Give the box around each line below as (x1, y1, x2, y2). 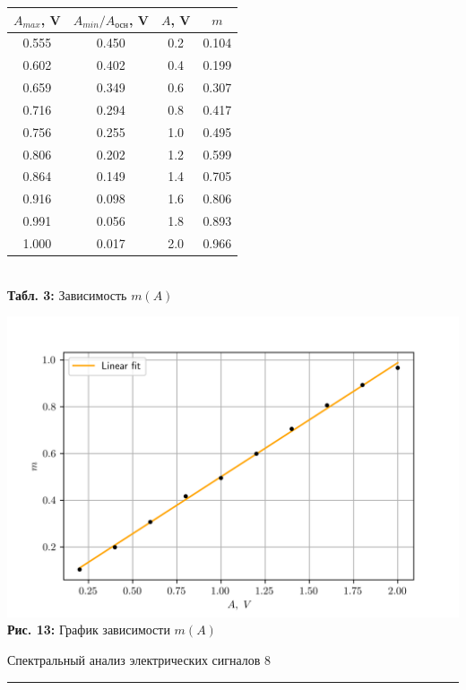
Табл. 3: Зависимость (7, 285, 127, 304)
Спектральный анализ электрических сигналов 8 (7, 651, 272, 669)
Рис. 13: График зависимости (7, 620, 170, 639)
